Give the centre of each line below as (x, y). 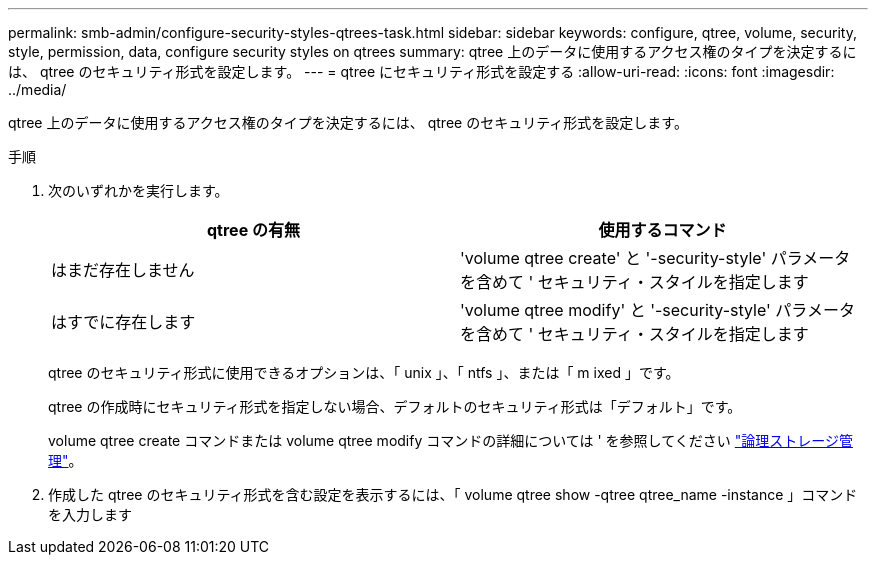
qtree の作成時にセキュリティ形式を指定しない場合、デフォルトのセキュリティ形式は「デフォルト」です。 (395, 406)
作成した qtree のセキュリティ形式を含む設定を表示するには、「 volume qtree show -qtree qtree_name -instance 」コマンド (453, 494)
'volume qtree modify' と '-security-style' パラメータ (657, 310)
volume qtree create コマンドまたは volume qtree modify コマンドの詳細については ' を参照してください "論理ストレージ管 (450, 440)
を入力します (90, 514)
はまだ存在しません (123, 270)
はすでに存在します (123, 322)
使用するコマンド (662, 230)
